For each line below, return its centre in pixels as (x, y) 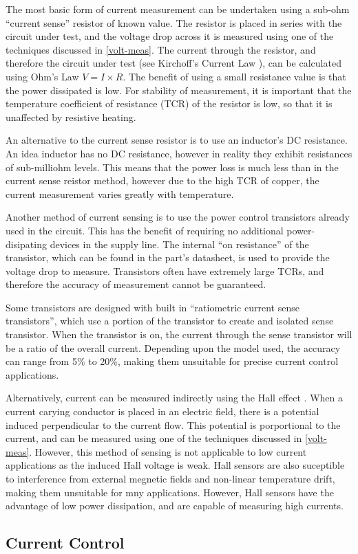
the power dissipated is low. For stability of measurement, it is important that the (179, 90)
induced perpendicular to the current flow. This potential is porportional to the (173, 424)
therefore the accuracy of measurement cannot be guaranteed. (136, 284)
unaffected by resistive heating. (71, 117)
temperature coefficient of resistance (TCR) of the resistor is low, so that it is (169, 103)
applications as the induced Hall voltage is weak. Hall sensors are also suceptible (175, 465)
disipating (26, 244)
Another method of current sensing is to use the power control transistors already (178, 217)
